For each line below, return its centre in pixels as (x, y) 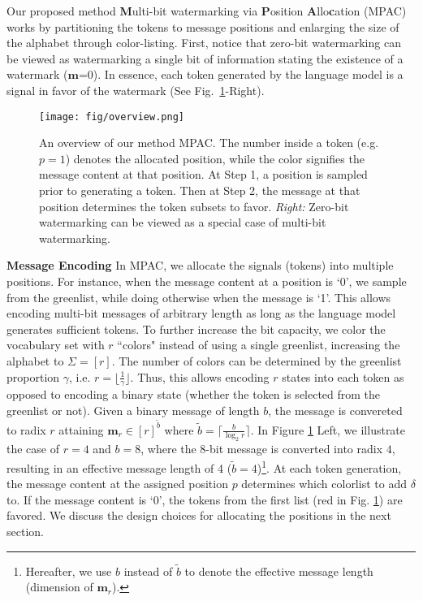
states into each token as (343, 376)
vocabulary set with (56, 345)
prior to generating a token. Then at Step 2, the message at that (200, 190)
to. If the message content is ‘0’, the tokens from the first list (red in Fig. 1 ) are (205, 499)
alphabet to (35, 360)
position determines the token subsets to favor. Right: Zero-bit (194, 206)
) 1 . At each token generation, (329, 466)
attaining (81, 429)
